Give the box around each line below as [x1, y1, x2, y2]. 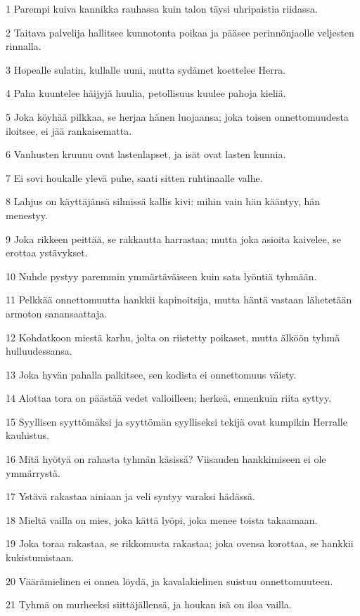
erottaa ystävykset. [6, 245, 88, 260]
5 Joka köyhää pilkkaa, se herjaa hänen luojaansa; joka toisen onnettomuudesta [6, 109, 349, 124]
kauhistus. [6, 428, 50, 443]
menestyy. [6, 207, 48, 222]
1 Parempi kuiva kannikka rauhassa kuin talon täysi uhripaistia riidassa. [6, 1, 318, 15]
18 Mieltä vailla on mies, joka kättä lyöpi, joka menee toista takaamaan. [6, 512, 318, 527]
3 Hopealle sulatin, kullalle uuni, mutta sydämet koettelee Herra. [6, 62, 286, 77]
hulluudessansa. [6, 343, 72, 358]
